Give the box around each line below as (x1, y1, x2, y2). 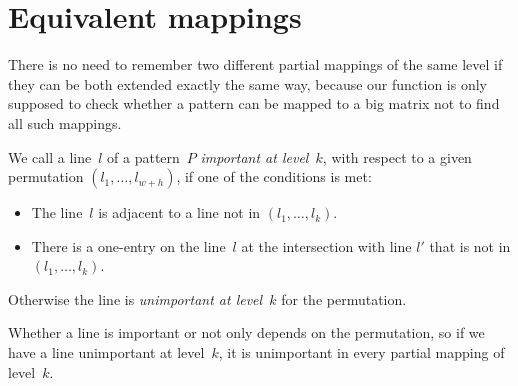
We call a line (8, 146, 92, 167)
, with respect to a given (322, 146, 472, 167)
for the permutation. (281, 288, 407, 309)
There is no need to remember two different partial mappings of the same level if (8, 54, 503, 75)
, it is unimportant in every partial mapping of (218, 342, 505, 363)
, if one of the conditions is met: (176, 166, 372, 187)
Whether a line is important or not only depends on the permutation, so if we (8, 322, 485, 343)
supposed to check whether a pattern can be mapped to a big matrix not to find (8, 93, 500, 114)
